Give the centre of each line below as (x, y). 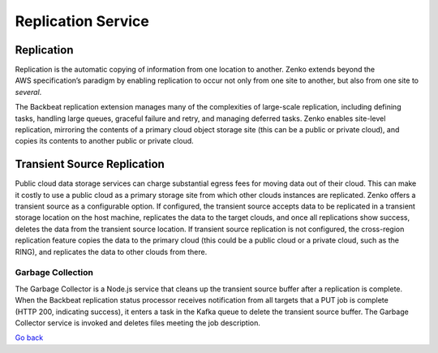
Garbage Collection (54, 273)
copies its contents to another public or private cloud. (104, 141)
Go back (29, 338)
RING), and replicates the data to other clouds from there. (111, 252)
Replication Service (82, 21)
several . (28, 92)
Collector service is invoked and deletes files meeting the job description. (138, 323)
